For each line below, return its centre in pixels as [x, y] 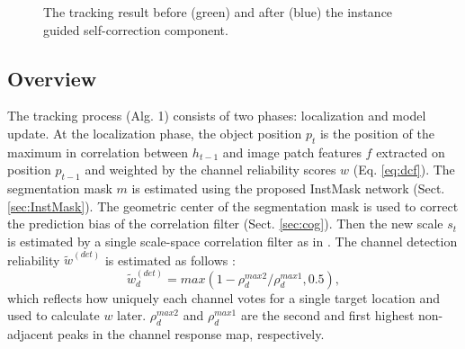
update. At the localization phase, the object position [155, 133]
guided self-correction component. [136, 29]
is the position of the [377, 133]
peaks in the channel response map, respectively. [191, 334]
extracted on [411, 152]
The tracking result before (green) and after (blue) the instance [218, 12]
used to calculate [54, 315]
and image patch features [292, 152]
